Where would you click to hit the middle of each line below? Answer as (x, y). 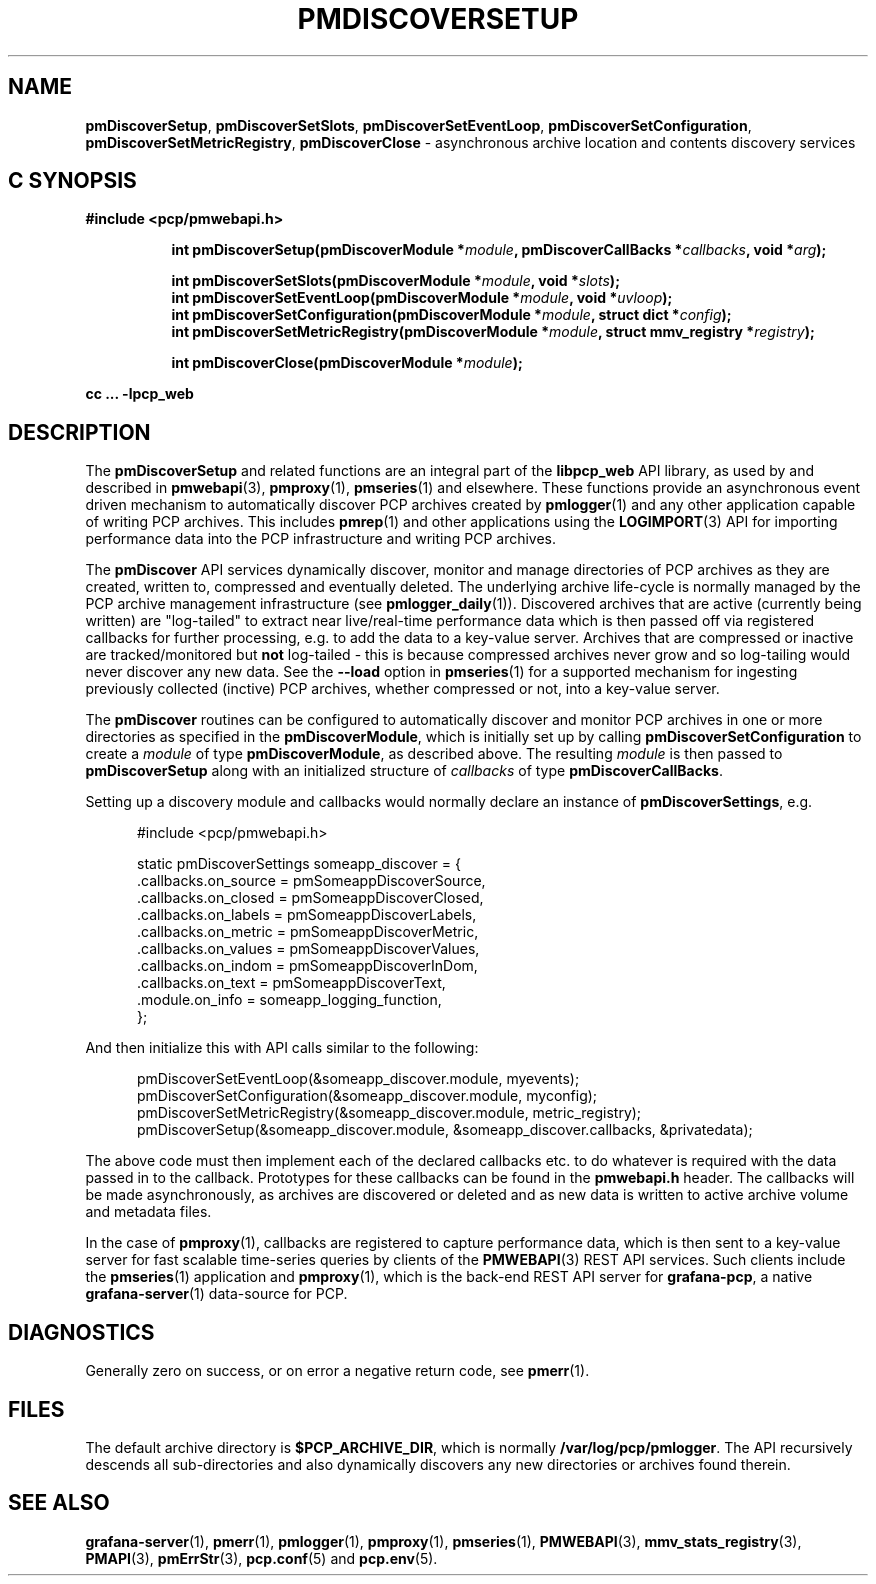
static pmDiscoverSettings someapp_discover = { (299, 864)
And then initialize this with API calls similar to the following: (282, 1048)
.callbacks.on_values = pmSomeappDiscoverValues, (308, 949)
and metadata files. (148, 1212)
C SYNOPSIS (72, 181)
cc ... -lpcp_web (139, 394)
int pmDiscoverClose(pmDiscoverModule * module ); (347, 363)
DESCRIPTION (79, 432)
